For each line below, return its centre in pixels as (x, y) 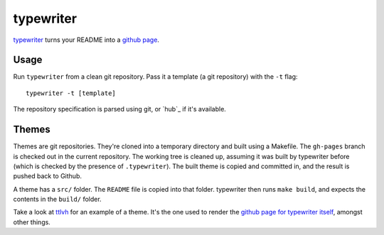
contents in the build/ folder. (58, 200)
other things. (32, 222)
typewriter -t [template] (71, 93)
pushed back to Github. (47, 176)
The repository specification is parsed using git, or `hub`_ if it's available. (120, 109)
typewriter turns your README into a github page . (86, 40)
